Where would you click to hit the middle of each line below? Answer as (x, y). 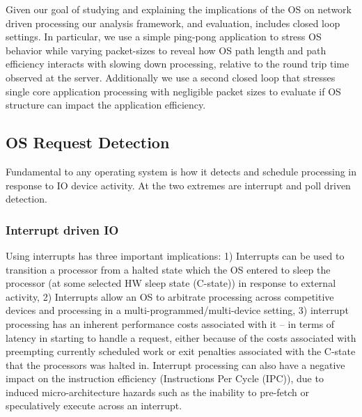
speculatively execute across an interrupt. (94, 406)
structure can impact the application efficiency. (106, 105)
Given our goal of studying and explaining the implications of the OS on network (179, 9)
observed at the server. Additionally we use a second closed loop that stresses (171, 77)
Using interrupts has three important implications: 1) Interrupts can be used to (175, 255)
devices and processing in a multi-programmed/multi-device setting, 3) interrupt (177, 310)
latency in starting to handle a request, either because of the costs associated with (181, 337)
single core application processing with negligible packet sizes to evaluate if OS (173, 91)
